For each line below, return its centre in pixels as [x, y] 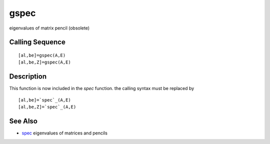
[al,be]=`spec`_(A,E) [44, 100]
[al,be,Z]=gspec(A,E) [44, 62]
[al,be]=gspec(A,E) [42, 55]
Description [28, 77]
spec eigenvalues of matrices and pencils [64, 133]
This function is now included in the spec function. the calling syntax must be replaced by [102, 88]
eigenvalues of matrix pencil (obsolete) [49, 28]
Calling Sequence [37, 42]
